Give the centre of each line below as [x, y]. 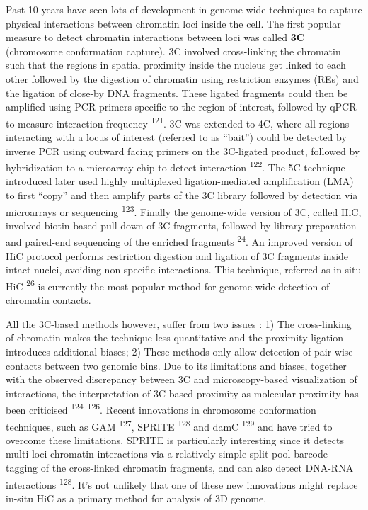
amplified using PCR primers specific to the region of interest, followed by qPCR [181, 107]
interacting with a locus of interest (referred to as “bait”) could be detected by [176, 137]
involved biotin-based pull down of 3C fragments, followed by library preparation [181, 225]
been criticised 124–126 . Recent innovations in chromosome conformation [161, 408]
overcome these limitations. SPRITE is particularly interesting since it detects [175, 440]
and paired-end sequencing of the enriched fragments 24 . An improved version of [179, 241]
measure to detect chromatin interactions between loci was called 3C [155, 37]
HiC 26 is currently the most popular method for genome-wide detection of [168, 285]
